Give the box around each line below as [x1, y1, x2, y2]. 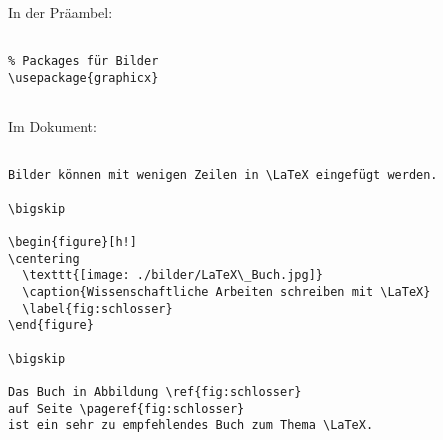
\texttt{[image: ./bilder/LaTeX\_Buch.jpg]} [22, 268, 323, 283]
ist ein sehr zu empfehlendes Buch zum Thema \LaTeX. [8, 418, 374, 433]
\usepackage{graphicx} [8, 70, 159, 85]
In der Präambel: [8, 2, 113, 22]
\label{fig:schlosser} [22, 301, 173, 316]
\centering [8, 251, 80, 266]
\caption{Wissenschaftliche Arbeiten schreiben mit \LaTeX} [22, 285, 431, 300]
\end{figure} [8, 318, 94, 333]
